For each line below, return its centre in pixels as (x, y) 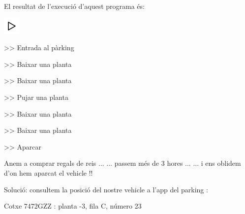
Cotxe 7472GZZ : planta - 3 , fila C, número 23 (73, 206)
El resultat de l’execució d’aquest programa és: (74, 6)
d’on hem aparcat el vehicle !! (48, 172)
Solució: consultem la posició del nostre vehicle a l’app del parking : (106, 189)
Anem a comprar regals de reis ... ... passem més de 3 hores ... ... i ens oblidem (122, 163)
